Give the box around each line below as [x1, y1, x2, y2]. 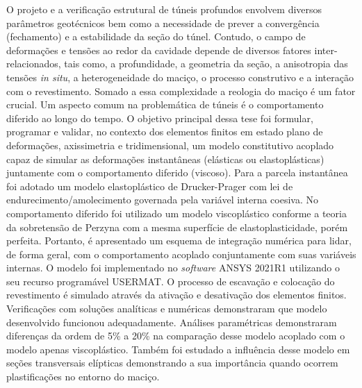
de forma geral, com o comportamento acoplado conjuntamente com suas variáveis [6, 246, 356, 261]
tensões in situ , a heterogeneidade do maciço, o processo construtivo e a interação [6, 69, 354, 84]
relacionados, [6, 56, 61, 71]
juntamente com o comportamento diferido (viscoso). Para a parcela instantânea [6, 165, 348, 180]
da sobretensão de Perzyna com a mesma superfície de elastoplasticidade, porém [6, 219, 348, 234]
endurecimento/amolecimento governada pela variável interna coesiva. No [6, 192, 318, 207]
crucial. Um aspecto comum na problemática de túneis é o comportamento [6, 97, 324, 112]
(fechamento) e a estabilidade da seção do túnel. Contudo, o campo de [6, 29, 306, 44]
